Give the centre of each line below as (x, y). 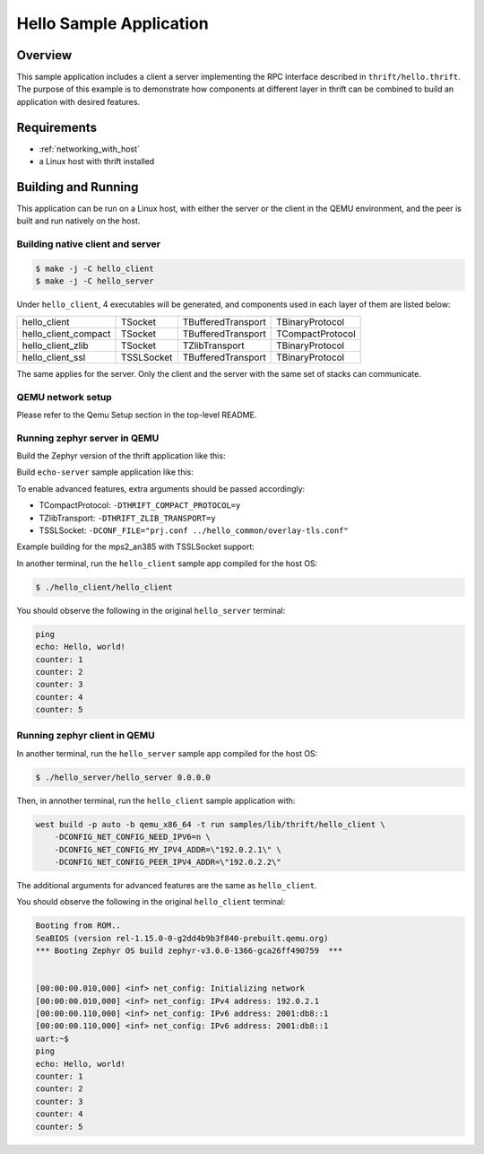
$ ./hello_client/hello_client (104, 587)
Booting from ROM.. (78, 926)
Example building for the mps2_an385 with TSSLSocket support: (136, 546)
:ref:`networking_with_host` (90, 149)
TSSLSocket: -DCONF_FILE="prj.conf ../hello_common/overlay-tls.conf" (194, 530)
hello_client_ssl (54, 357)
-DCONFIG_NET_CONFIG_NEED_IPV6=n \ (132, 837)
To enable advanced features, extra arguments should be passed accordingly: (161, 488)
